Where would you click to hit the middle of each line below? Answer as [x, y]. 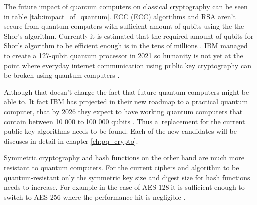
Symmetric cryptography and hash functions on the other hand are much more [124, 157]
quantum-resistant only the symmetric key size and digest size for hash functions [127, 177]
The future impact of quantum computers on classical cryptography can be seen [126, 6]
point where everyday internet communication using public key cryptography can [128, 65]
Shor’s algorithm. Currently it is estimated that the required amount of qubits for [129, 36]
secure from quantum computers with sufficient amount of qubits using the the [124, 26]
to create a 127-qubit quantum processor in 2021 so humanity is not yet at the [124, 55]
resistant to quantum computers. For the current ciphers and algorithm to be [122, 167]
